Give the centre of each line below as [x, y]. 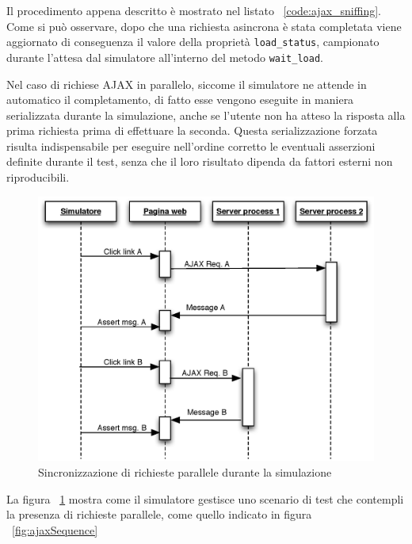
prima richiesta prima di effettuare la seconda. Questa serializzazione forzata [192, 130]
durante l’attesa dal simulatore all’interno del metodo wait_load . [165, 57]
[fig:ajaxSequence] [55, 529]
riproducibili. [38, 177]
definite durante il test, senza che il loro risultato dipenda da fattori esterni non [200, 161]
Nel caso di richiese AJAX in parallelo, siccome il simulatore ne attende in [187, 84]
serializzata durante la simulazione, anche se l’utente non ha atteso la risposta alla [206, 115]
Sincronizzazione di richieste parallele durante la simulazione [185, 471]
